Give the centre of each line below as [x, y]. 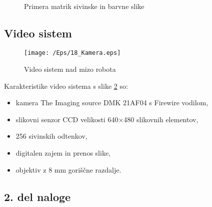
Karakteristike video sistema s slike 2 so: [66, 86]
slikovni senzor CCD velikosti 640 [67, 119]
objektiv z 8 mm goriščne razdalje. [68, 169]
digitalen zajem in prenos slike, [63, 153]
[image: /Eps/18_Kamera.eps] [72, 53]
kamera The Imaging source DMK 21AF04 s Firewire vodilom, [112, 103]
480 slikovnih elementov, [161, 119]
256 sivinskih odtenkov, [51, 136]
